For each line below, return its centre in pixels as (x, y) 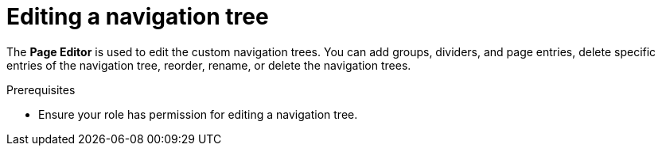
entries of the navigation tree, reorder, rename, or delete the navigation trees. (209, 65)
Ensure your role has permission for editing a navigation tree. (198, 114)
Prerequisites (41, 89)
